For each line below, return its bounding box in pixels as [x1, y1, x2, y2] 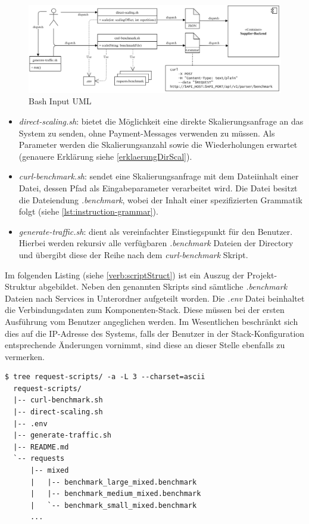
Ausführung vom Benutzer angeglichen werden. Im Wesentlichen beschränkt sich [5, 315, 298, 327]
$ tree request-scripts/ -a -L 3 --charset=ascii [5, 373, 205, 382]
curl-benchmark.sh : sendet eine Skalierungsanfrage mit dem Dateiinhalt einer [18, 170, 299, 182]
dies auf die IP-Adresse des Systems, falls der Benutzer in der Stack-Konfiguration [5, 327, 305, 339]
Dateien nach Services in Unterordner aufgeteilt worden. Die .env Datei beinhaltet [5, 292, 305, 304]
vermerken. [5, 350, 45, 362]
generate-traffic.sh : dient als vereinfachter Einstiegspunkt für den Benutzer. [18, 225, 293, 237]
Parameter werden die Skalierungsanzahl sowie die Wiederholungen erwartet [18, 138, 298, 151]
